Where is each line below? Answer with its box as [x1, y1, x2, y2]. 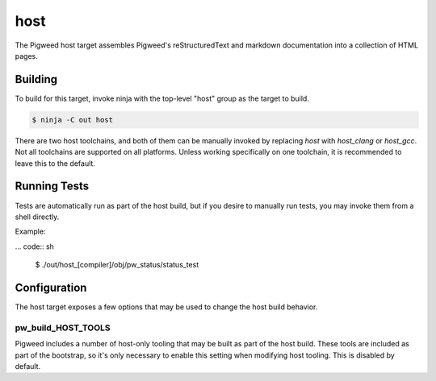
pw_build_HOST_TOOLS [15, 322, 111, 333]
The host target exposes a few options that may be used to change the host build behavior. [15, 302, 318, 312]
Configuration [15, 280, 87, 294]
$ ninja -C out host [31, 115, 113, 124]
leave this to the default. [15, 158, 96, 168]
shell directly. [15, 212, 60, 222]
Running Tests [15, 180, 89, 193]
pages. [15, 51, 38, 60]
